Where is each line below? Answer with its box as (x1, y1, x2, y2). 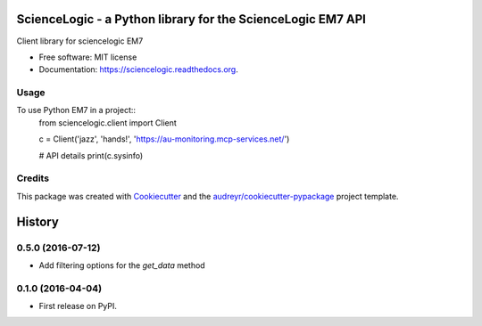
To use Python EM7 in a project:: (16, 105, 137, 116)
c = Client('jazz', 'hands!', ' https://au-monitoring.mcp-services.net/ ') (38, 134, 290, 144)
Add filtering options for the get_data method (38, 259, 205, 271)
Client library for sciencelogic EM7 (16, 36, 144, 46)
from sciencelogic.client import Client (38, 117, 178, 128)
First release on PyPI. (38, 301, 118, 312)
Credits (16, 172, 49, 184)
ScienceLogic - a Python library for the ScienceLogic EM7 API (16, 12, 366, 27)
